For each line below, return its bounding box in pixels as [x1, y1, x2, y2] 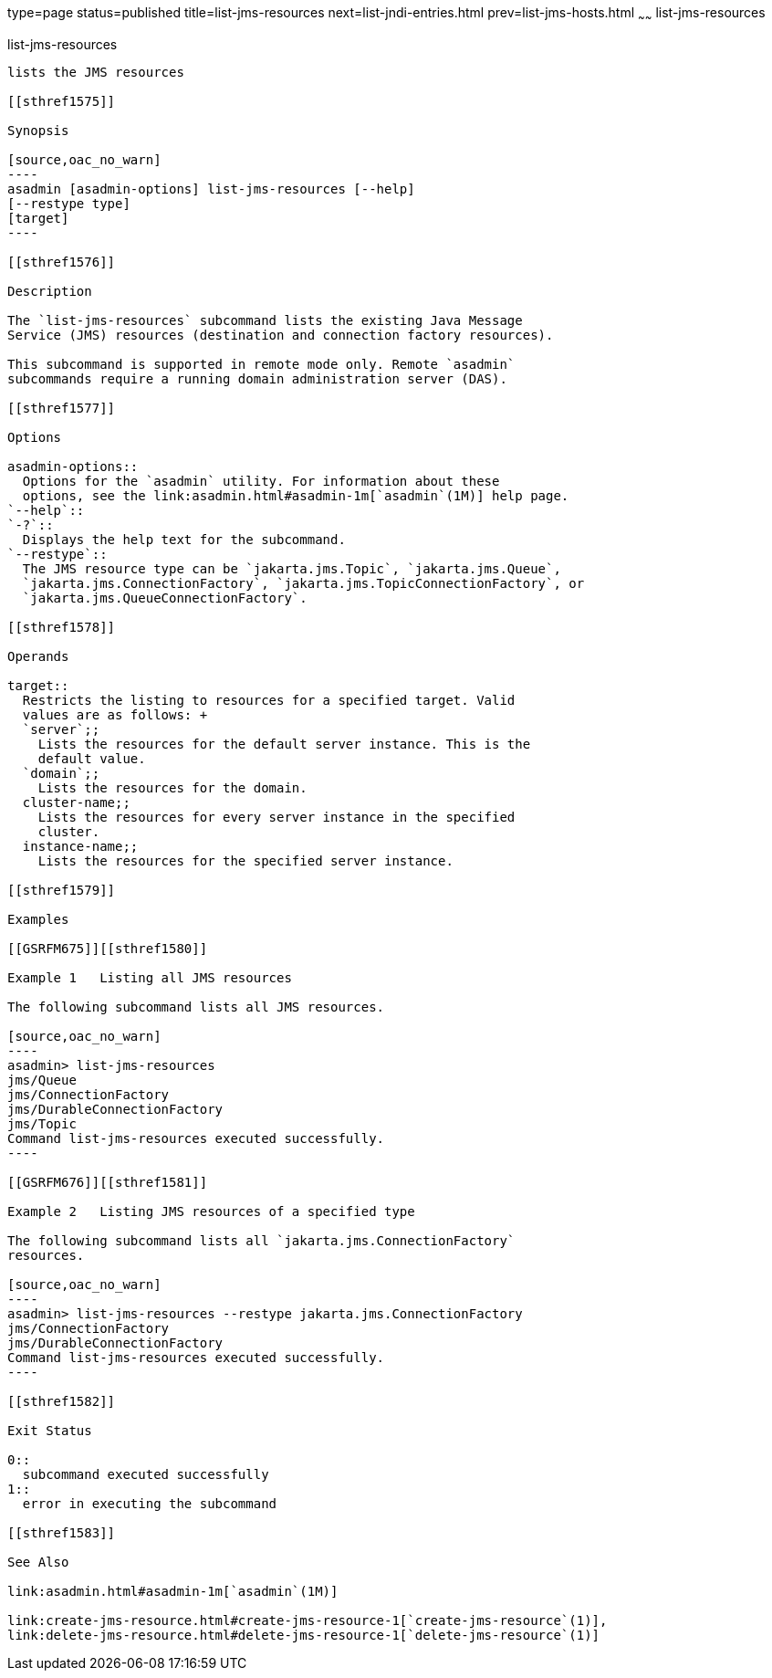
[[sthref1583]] [7, 1525, 116, 1540]
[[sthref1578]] [7, 619, 116, 634]
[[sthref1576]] [7, 254, 116, 269]
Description [7, 283, 92, 299]
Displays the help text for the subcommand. [22, 531, 346, 547]
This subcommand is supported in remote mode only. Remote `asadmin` [7, 356, 516, 372]
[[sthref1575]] [7, 93, 116, 109]
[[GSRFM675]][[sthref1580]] [7, 940, 208, 956]
